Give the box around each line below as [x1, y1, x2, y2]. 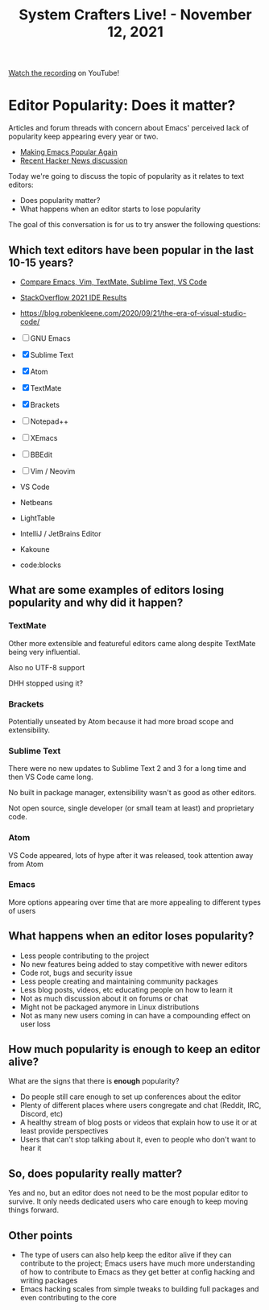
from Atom [8, 859, 44, 868]
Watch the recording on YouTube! [8, 68, 119, 78]
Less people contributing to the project [19, 951, 150, 960]
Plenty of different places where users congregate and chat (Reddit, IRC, [19, 1101, 262, 1110]
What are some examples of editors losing [8, 583, 225, 597]
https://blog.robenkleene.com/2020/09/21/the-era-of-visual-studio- [19, 308, 247, 317]
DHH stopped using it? [8, 678, 83, 688]
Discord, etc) [19, 1109, 64, 1119]
